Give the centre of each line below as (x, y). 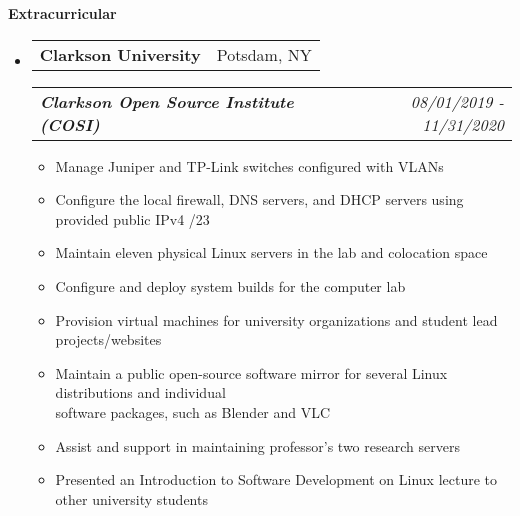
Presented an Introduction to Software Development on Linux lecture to (276, 479)
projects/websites (108, 339)
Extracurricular (62, 13)
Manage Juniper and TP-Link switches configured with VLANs (249, 165)
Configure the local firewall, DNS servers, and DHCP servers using (259, 199)
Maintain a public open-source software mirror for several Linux (251, 372)
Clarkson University (120, 54)
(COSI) (69, 124)
